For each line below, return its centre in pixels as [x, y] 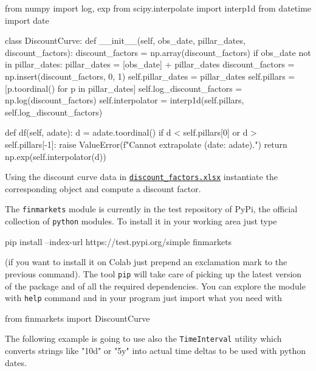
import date [27, 20]
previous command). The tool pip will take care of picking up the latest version [153, 273]
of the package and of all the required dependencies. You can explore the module [155, 286]
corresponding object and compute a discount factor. [103, 188]
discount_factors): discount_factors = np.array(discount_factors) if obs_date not [158, 52]
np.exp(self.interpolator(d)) [56, 156]
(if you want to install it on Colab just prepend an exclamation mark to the [146, 262]
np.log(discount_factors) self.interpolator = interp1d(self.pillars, [125, 100]
